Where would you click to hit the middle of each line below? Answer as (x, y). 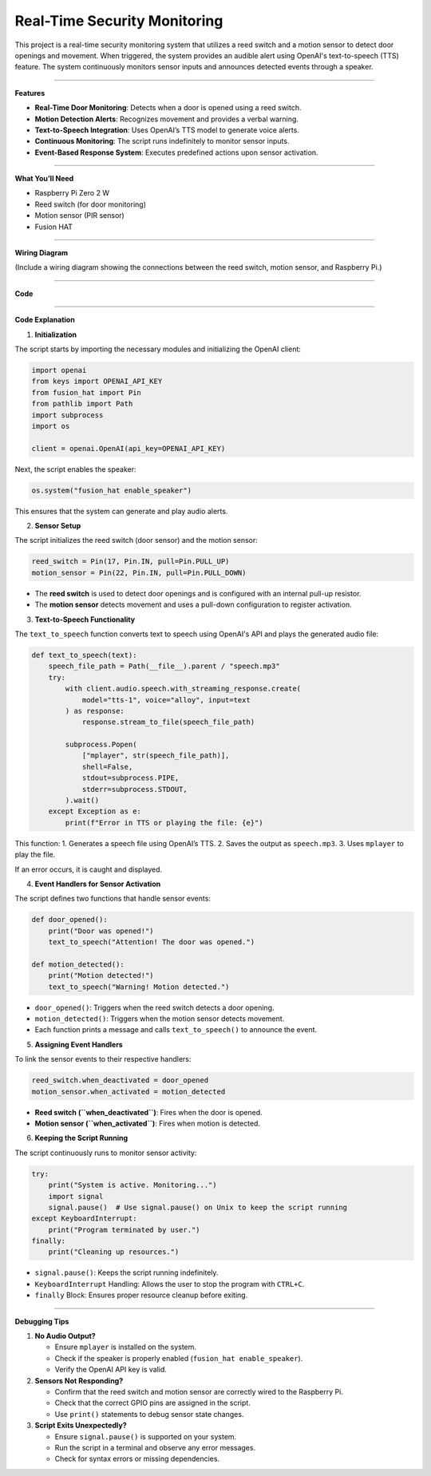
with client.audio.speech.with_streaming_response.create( (183, 689)
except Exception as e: (95, 811)
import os (51, 426)
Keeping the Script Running (81, 1138)
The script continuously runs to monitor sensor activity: (106, 1153)
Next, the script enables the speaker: (75, 469)
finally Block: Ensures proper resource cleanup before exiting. (141, 1295)
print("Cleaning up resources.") (114, 1252)
